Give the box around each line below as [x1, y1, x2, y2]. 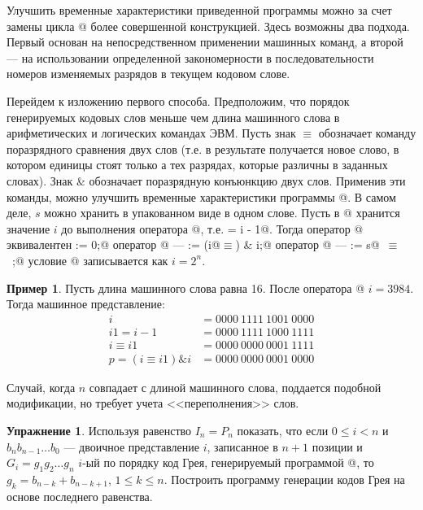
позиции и [312, 438, 363, 455]
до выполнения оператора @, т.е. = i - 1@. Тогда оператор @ [61, 220, 364, 237]
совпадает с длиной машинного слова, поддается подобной [89, 378, 382, 395]
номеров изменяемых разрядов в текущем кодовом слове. [7, 65, 290, 82]
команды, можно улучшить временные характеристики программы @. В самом [7, 188, 396, 205]
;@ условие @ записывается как [11, 251, 168, 268]
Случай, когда [7, 378, 76, 395]
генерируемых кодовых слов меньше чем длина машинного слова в [7, 108, 340, 125]
